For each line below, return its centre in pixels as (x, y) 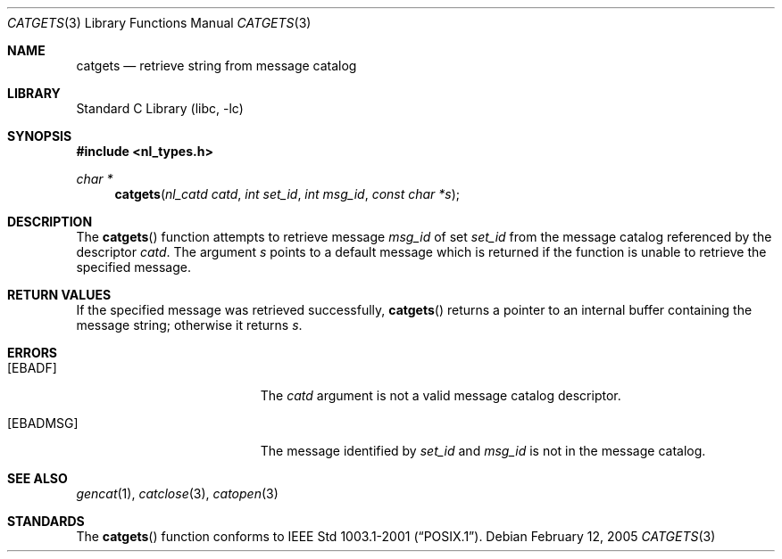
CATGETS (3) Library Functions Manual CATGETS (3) (159, 23)
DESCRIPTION (50, 222)
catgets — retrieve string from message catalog (216, 66)
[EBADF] (32, 368)
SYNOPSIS (40, 136)
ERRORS (33, 353)
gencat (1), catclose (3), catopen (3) (177, 493)
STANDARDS (46, 521)
